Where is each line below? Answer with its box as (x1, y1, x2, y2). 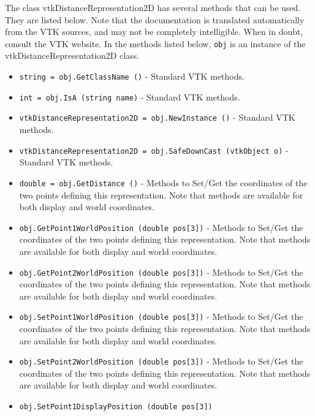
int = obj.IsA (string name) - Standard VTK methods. (19, 90, 240, 103)
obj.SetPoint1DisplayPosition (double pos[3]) (19, 403, 213, 412)
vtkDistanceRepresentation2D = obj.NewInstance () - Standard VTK (19, 111, 295, 124)
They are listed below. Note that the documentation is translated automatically (5, 13, 305, 26)
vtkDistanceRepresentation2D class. (5, 49, 140, 62)
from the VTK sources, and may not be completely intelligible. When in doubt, (5, 25, 303, 38)
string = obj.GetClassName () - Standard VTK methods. (19, 70, 245, 83)
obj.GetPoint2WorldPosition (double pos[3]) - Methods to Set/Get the (19, 265, 303, 278)
